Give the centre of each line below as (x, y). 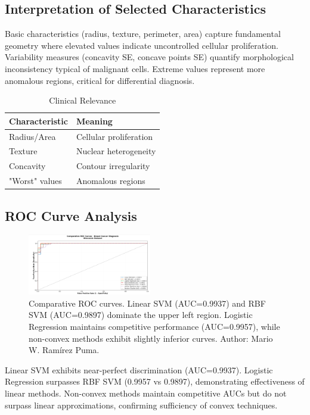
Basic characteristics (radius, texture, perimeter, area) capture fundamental (143, 34)
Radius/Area (32, 136)
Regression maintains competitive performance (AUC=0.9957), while (154, 326)
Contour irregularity (113, 166)
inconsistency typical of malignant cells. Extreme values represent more (135, 68)
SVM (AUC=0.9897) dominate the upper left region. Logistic (141, 315)
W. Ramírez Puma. (64, 350)
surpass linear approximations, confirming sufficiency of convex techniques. (141, 405)
